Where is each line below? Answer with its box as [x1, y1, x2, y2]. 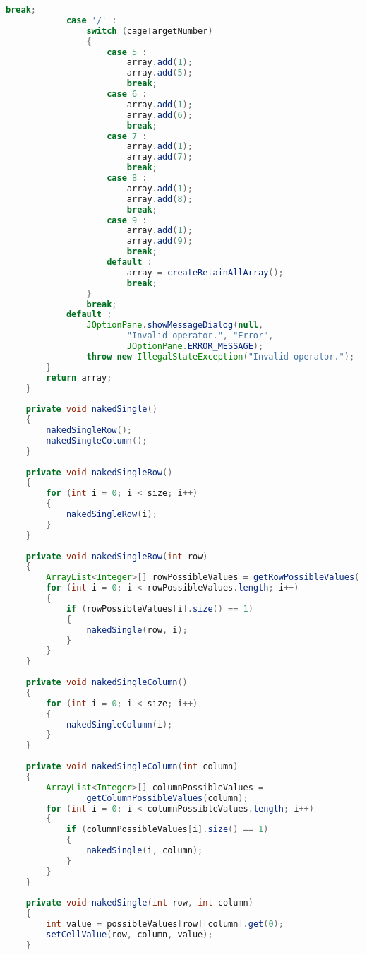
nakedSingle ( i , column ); [86, 846, 203, 855]
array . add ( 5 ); [126, 68, 193, 78]
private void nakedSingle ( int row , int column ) [25, 898, 253, 908]
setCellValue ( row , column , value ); [46, 930, 213, 939]
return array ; [46, 372, 112, 383]
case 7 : [107, 131, 148, 141]
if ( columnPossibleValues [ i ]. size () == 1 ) [66, 824, 269, 835]
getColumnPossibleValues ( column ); [86, 793, 248, 803]
